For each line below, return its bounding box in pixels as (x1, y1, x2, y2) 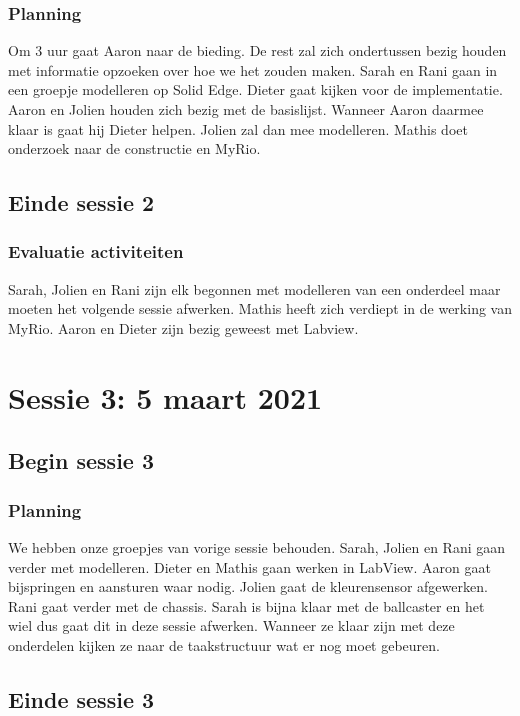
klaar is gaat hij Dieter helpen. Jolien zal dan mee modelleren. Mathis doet (8, 118, 468, 139)
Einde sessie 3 (8, 683, 155, 714)
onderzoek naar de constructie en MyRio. (8, 138, 261, 159)
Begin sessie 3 (8, 445, 155, 476)
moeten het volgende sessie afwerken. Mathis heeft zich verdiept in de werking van (8, 298, 512, 319)
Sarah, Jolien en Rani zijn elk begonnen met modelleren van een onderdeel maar (8, 278, 501, 299)
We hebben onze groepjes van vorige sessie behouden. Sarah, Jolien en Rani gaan (8, 536, 506, 557)
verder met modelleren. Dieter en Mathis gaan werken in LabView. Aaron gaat (8, 556, 491, 577)
